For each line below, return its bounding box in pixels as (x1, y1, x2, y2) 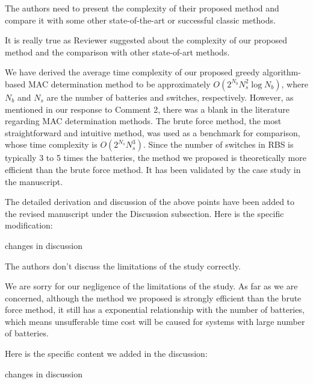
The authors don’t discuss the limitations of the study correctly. (5, 259, 241, 272)
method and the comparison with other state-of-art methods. (5, 45, 230, 58)
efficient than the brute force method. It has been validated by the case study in (5, 163, 301, 175)
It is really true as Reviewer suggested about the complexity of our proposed (5, 34, 287, 46)
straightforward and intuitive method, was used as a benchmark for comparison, (5, 126, 300, 139)
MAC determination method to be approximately (28, 77, 211, 90)
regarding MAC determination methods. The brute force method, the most (5, 115, 282, 127)
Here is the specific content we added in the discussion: (5, 347, 208, 360)
